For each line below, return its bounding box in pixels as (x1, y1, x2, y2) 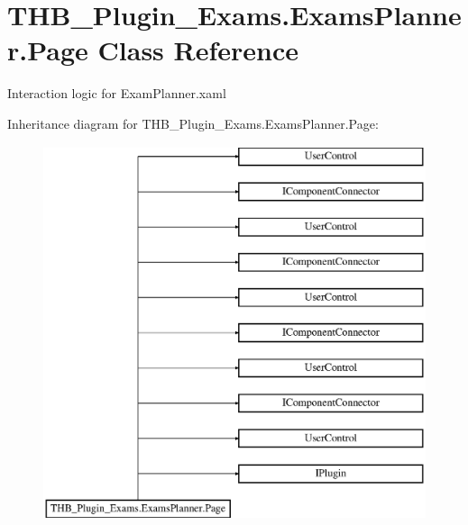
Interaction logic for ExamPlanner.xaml (7, 84, 226, 103)
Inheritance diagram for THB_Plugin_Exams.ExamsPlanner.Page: (7, 113, 379, 132)
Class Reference (97, 32, 299, 68)
